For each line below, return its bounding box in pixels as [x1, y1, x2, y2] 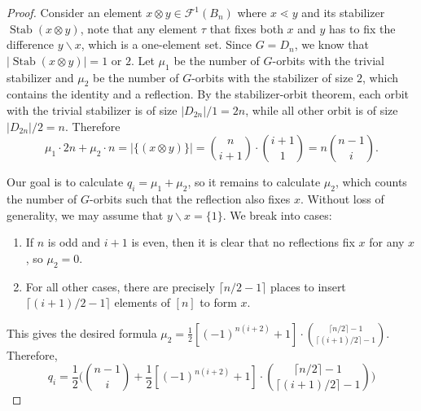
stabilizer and [7, 68, 74, 85]
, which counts [335, 173, 407, 190]
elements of [114, 294, 170, 311]
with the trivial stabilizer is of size [7, 101, 178, 118]
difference [7, 36, 54, 53]
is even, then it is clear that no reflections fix [131, 234, 355, 251]
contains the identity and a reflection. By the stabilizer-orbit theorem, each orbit [7, 85, 410, 103]
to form [200, 294, 237, 311]
